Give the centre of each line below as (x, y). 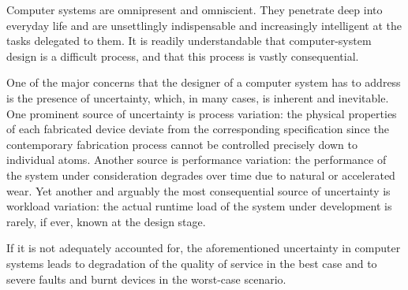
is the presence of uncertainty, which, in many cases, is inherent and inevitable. (198, 97)
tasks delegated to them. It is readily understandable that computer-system (189, 41)
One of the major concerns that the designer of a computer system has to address (204, 82)
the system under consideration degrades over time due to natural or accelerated (201, 175)
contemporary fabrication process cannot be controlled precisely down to (182, 144)
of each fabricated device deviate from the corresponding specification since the (198, 129)
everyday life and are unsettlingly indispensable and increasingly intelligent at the (204, 25)
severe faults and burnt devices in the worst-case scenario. (146, 279)
